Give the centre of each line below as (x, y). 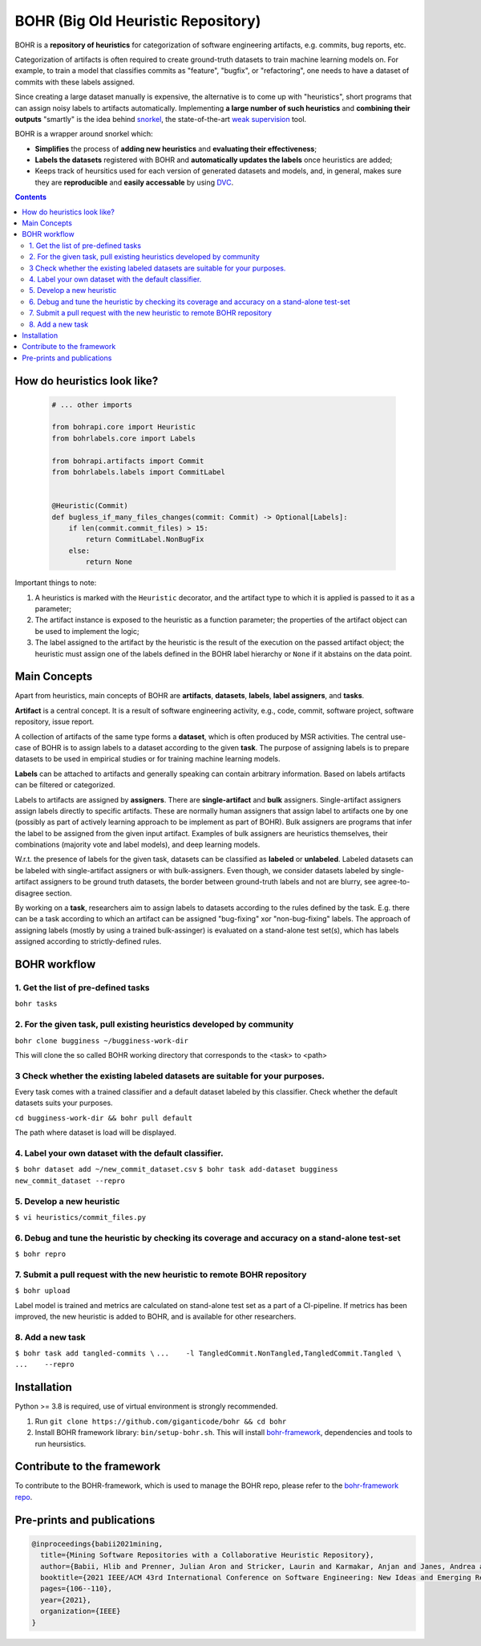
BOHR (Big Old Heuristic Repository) (138, 21)
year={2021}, (66, 1600)
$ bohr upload (42, 1291)
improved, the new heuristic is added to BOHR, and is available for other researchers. (156, 1316)
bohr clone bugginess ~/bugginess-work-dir (101, 1040)
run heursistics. (61, 1444)
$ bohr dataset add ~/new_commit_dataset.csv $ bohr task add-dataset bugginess (176, 1169)
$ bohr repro (40, 1254)
